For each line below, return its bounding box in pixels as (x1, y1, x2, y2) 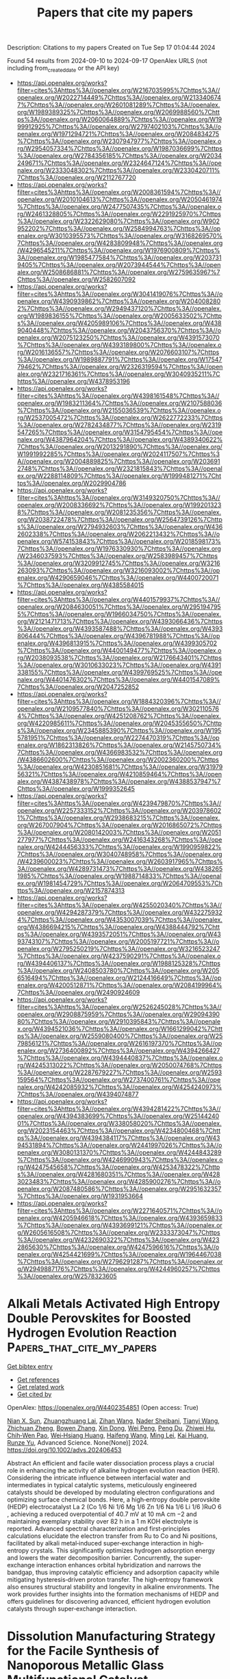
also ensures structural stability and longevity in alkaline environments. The (7, 1582, 220, 1591)
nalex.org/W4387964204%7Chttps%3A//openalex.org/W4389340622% (16, 435, 223, 443)
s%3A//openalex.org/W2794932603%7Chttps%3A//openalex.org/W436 (16, 522, 223, 531)
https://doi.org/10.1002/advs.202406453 (7, 1446, 122, 1454)
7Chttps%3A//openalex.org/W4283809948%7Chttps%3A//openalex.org (16, 238, 223, 247)
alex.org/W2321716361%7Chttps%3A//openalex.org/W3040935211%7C (16, 370, 220, 378)
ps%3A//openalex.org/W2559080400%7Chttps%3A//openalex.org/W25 (16, 1032, 223, 1040)
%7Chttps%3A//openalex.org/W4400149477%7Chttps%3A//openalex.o (16, 646, 222, 655)
